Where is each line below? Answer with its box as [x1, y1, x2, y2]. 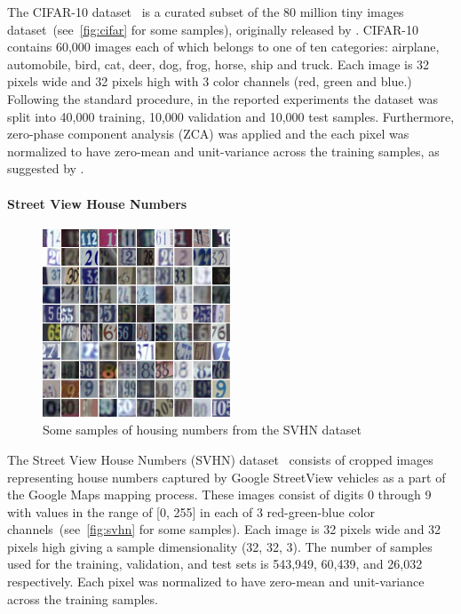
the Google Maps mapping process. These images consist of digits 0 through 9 [7, 485, 432, 504]
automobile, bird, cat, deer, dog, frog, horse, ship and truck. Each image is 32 [7, 54, 430, 73]
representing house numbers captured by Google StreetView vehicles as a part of [7, 467, 446, 486]
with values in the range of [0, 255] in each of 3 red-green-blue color [7, 502, 375, 521]
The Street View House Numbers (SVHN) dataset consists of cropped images [7, 450, 433, 468]
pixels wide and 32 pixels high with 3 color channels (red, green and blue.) [7, 72, 412, 91]
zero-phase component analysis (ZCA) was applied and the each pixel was [7, 124, 409, 143]
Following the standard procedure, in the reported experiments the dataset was [7, 89, 438, 108]
